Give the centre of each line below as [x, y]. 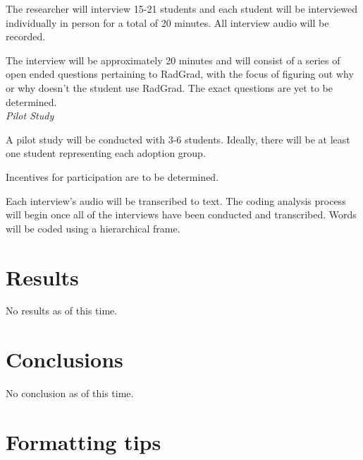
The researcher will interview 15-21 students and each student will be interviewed [182, 8]
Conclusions [64, 359]
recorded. [26, 36]
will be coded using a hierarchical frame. [93, 228]
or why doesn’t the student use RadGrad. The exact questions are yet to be [169, 87]
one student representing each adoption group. [106, 153]
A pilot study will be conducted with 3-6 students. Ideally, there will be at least [178, 139]
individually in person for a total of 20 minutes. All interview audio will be [167, 22]
